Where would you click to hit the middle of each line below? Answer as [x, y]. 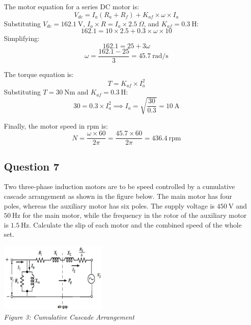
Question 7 [32, 166]
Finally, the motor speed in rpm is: [56, 125]
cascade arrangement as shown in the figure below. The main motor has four [118, 196]
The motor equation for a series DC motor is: [72, 6]
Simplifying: [22, 38]
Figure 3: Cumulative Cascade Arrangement [69, 317]
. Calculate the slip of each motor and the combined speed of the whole [135, 224]
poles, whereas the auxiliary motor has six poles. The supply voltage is [109, 205]
